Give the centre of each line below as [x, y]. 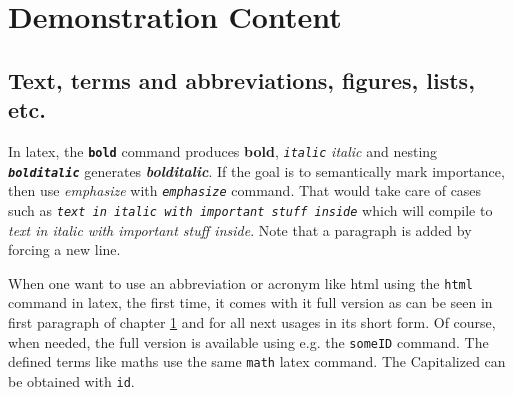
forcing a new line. [64, 249]
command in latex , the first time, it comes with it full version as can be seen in [250, 302]
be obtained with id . [71, 380]
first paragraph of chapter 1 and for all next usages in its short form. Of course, [252, 322]
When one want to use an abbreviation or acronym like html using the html [240, 282]
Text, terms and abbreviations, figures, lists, [241, 79]
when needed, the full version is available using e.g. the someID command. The [248, 341]
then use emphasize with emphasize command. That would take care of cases [245, 190]
